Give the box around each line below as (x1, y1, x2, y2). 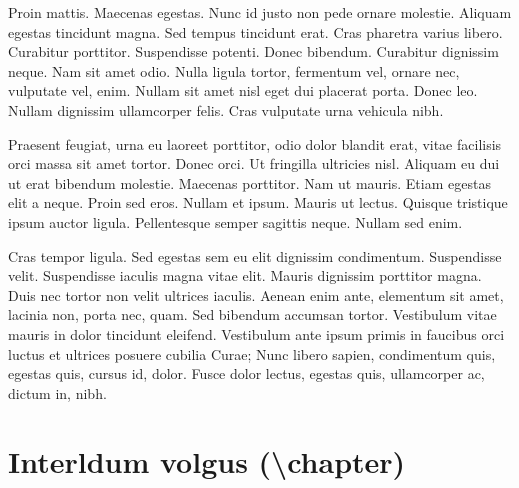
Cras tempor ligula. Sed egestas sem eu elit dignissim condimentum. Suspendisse (8, 245, 502, 266)
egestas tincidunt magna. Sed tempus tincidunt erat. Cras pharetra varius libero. (8, 21, 503, 42)
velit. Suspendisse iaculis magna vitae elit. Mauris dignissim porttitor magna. (8, 265, 482, 286)
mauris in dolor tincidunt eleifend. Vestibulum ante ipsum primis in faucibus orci (8, 323, 505, 344)
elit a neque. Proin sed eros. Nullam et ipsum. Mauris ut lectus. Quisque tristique (8, 192, 508, 213)
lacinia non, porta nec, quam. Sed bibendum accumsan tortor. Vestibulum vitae (8, 304, 497, 325)
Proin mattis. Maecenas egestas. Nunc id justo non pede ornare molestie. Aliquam (8, 2, 512, 22)
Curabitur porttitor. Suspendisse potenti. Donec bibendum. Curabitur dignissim (8, 41, 499, 62)
